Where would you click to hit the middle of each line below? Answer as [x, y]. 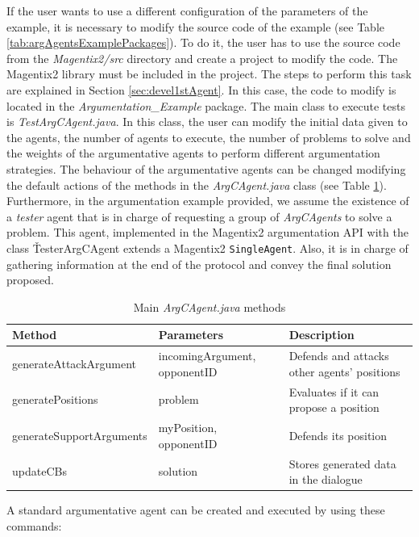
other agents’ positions [344, 371]
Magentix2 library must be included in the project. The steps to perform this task [209, 74]
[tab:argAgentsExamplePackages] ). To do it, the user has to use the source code [203, 42]
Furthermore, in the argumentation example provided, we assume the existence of [208, 201]
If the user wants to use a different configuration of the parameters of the [187, 10]
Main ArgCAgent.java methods [209, 306]
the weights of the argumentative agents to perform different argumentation [193, 153]
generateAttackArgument [75, 363]
